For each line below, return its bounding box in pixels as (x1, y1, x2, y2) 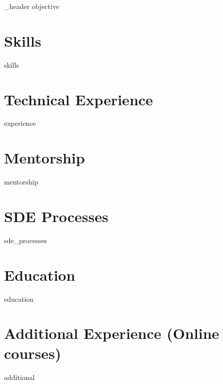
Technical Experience (4, 89, 153, 109)
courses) (4, 342, 61, 363)
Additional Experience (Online (4, 323, 219, 343)
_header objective (4, 1, 59, 11)
